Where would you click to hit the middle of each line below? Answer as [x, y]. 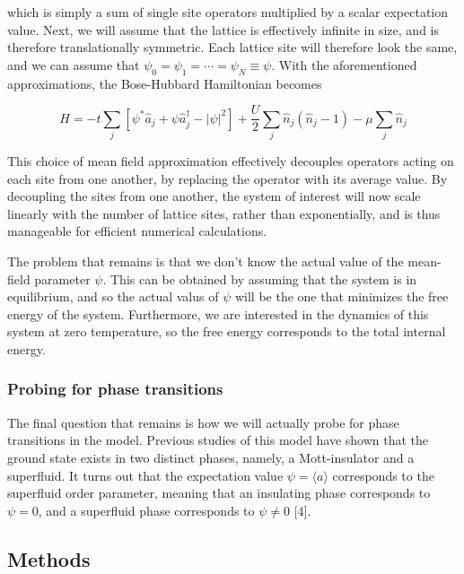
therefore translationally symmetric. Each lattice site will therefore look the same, [232, 47]
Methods [49, 558]
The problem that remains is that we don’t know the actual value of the [206, 261]
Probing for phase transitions [115, 389]
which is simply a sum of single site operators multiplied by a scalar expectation [228, 12]
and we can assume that [74, 64]
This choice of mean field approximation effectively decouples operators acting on [231, 160]
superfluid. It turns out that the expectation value [145, 475]
